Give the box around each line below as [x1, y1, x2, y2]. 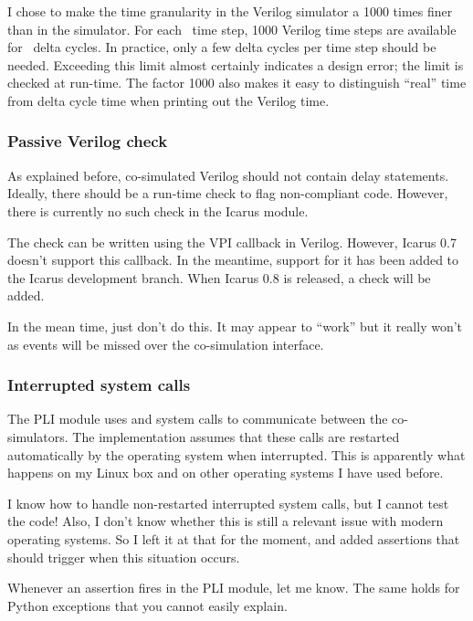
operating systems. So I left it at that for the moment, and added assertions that [7, 529, 460, 548]
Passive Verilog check [7, 130, 168, 153]
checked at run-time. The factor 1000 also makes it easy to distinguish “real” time [7, 73, 467, 92]
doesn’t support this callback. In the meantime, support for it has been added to [7, 250, 459, 269]
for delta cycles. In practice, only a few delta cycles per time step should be [7, 37, 436, 57]
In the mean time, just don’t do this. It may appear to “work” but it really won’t [7, 316, 463, 335]
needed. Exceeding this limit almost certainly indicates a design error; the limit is [7, 55, 464, 74]
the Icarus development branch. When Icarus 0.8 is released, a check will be [7, 268, 431, 287]
